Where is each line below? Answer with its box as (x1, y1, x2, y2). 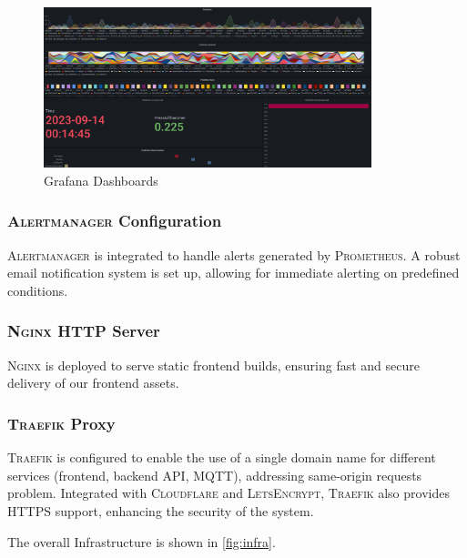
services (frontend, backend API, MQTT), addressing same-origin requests (7, 465, 422, 484)
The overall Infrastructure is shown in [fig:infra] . (7, 532, 276, 551)
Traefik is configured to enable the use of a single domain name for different (7, 448, 436, 467)
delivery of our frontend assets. (7, 373, 179, 392)
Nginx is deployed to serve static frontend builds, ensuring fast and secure (7, 355, 420, 374)
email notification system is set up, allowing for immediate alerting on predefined (7, 263, 460, 282)
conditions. (7, 280, 68, 299)
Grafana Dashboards (44, 170, 158, 189)
